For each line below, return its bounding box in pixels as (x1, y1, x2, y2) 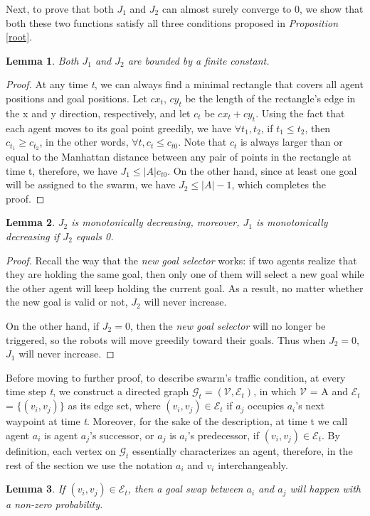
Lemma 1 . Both (6, 53, 79, 68)
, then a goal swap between (127, 481, 243, 496)
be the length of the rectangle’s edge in (185, 90, 356, 105)
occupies (248, 398, 285, 413)
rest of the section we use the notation (6, 457, 173, 472)
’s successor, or (89, 427, 154, 442)
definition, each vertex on (6, 443, 116, 458)
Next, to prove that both (6, 1, 114, 16)
